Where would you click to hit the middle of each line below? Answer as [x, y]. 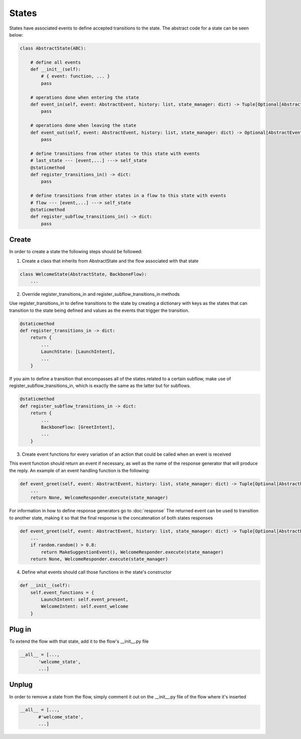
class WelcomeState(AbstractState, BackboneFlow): [84, 274]
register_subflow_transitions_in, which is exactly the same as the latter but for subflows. [100, 386]
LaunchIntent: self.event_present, [85, 599]
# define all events [56, 62]
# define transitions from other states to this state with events [115, 153]
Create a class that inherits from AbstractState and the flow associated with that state [110, 261]
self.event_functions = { [62, 592]
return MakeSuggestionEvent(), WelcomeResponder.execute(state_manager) [132, 552]
